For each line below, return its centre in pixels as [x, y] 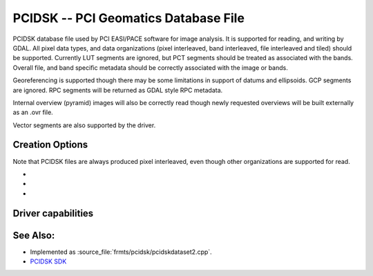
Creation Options [50, 145]
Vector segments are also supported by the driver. [84, 125]
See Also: [34, 235]
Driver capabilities [53, 213]
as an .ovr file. [33, 112]
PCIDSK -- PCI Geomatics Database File [129, 18]
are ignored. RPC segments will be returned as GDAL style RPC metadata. [118, 90]
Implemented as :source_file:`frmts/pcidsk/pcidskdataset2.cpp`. [121, 252]
